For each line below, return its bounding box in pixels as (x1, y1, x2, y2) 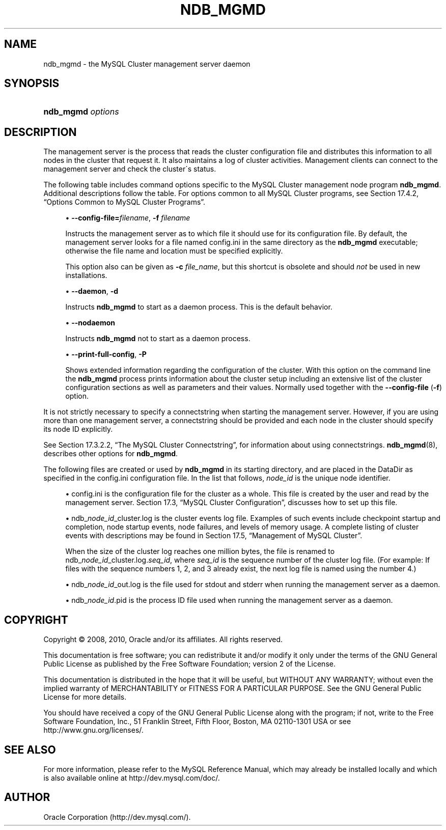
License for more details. (43, 693, 127, 702)
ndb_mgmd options (43, 106, 119, 117)
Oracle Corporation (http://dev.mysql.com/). (43, 812, 191, 821)
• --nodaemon (65, 318, 115, 327)
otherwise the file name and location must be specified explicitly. (65, 246, 283, 256)
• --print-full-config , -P (65, 350, 147, 359)
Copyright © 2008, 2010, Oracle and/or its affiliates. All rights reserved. (43, 635, 283, 644)
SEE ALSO (4, 743, 56, 756)
